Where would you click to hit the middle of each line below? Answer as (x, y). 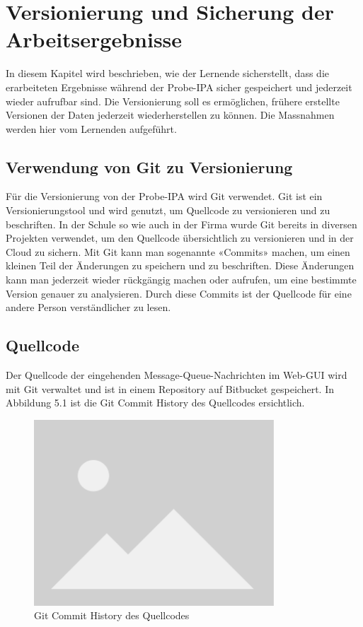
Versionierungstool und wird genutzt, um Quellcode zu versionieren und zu (168, 210)
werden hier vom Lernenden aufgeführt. (91, 128)
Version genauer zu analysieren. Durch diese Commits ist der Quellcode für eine (179, 293)
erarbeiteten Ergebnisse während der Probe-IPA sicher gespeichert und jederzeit (179, 87)
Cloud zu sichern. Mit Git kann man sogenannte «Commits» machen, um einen (178, 251)
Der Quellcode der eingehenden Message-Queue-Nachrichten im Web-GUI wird (177, 375)
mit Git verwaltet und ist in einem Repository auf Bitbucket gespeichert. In (170, 388)
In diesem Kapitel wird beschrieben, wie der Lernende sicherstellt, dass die (167, 73)
